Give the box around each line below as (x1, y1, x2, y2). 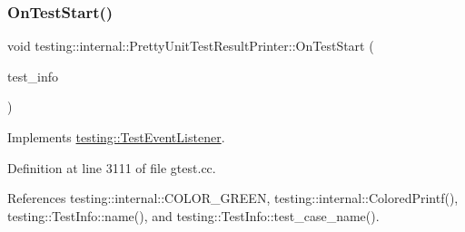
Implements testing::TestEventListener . (7, 128, 225, 146)
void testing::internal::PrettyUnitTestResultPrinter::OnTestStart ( (7, 36, 374, 55)
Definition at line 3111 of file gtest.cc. (7, 158, 216, 177)
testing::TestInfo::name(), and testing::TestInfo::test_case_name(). (7, 206, 380, 225)
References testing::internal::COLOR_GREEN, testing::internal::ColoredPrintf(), (7, 188, 459, 208)
